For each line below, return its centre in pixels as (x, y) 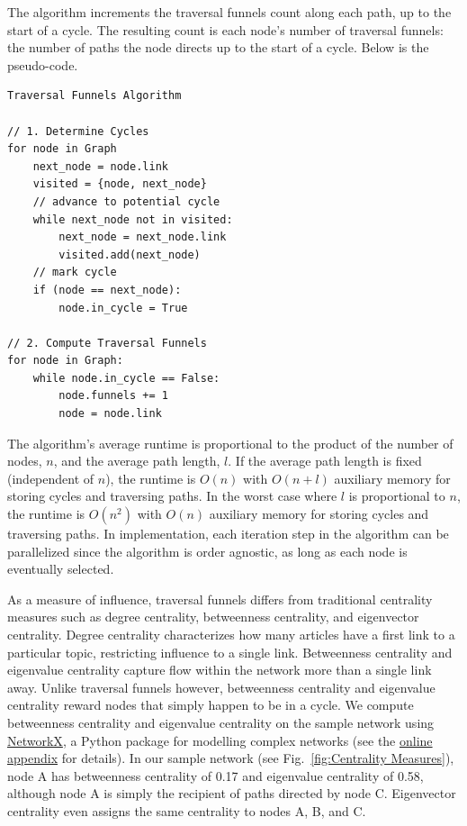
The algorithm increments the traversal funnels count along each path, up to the (229, 12)
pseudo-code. (43, 64)
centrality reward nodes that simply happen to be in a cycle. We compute (211, 705)
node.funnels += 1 (113, 396)
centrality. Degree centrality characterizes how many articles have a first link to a (231, 634)
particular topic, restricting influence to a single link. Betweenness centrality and (230, 652)
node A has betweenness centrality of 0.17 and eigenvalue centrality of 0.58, (216, 775)
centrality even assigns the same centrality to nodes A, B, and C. (187, 810)
